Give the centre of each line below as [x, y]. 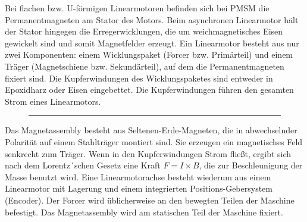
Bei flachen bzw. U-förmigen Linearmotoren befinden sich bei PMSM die [137, 8]
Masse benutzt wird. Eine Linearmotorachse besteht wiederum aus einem [138, 176]
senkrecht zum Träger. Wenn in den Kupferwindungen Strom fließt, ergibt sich [148, 153]
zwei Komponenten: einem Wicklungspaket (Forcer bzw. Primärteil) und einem [149, 54]
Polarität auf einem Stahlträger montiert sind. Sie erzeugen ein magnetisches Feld [154, 141]
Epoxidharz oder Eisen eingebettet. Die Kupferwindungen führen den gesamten [149, 90]
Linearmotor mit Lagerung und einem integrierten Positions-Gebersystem [139, 188]
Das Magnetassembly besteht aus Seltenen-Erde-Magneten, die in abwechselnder [151, 130]
